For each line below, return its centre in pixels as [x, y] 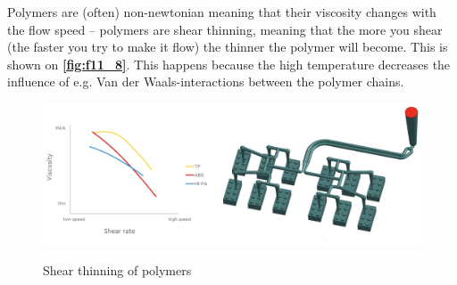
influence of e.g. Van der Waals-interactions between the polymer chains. [206, 81]
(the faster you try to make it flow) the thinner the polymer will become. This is [228, 47]
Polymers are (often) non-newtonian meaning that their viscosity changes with [222, 12]
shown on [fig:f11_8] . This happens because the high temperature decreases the [229, 64]
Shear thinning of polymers [117, 270]
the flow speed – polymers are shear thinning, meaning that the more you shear [225, 29]
